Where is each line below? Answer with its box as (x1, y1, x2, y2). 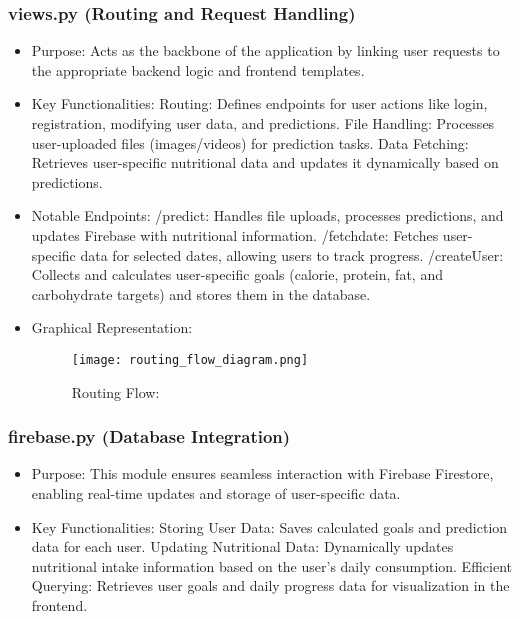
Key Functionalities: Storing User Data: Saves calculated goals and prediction (31, 516, 508, 537)
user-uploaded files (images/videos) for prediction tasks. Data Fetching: (31, 132, 469, 153)
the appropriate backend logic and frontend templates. (31, 59, 365, 80)
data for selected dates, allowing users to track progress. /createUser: (80, 244, 504, 265)
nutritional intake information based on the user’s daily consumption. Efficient (31, 555, 512, 576)
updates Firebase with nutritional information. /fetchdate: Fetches (31, 224, 439, 245)
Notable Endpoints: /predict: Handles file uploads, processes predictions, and (31, 205, 504, 226)
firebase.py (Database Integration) (8, 424, 291, 449)
